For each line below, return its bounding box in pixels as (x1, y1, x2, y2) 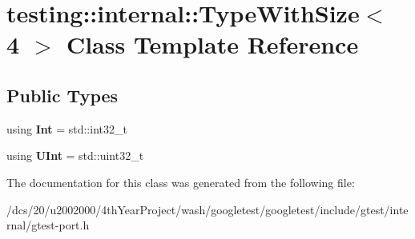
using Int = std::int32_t (6, 120, 127, 137)
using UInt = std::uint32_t (6, 147, 144, 164)
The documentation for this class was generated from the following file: (6, 173, 355, 190)
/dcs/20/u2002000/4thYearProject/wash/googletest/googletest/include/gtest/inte (6, 201, 409, 217)
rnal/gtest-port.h (6, 217, 90, 233)
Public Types (6, 82, 119, 107)
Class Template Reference (66, 28, 359, 61)
